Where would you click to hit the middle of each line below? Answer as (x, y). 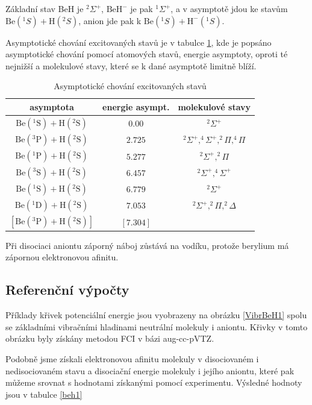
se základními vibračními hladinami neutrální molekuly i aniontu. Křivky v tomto (157, 326)
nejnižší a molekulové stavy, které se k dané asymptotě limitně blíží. (131, 65)
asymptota (52, 106)
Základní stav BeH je (45, 8)
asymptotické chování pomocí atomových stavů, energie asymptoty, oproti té (147, 54)
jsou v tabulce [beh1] (44, 394)
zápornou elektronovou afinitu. (62, 257)
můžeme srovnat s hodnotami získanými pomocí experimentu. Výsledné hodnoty (154, 382)
